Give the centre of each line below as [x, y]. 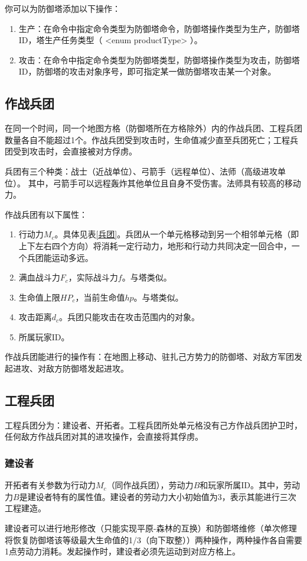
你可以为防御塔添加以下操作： [63, 8]
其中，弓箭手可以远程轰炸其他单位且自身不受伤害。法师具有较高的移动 [164, 183]
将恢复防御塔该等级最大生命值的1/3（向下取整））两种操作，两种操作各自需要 [153, 539]
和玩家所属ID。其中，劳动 [250, 485]
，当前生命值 [100, 297]
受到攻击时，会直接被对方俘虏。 [75, 151]
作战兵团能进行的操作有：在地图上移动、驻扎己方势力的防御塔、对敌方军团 [149, 357]
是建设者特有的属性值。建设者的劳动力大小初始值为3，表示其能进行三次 [158, 496]
